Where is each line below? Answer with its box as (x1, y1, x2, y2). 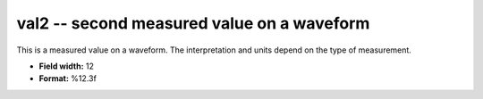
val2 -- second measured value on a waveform (16, 13, 370, 33)
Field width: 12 (38, 61, 94, 71)
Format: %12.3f (38, 73, 97, 84)
